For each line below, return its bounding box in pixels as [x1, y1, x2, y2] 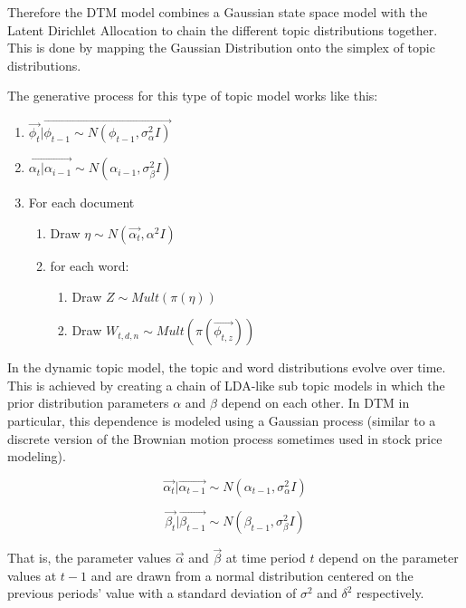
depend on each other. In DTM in [221, 393, 410, 412]
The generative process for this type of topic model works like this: [7, 86, 378, 105]
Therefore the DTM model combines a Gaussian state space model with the [7, 3, 428, 21]
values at [7, 565, 57, 584]
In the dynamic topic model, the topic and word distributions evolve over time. [7, 358, 446, 377]
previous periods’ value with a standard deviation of [7, 584, 297, 603]
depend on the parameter [319, 548, 459, 567]
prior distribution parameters [7, 393, 169, 412]
